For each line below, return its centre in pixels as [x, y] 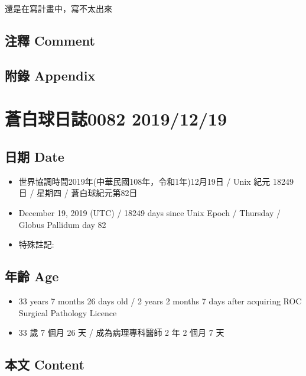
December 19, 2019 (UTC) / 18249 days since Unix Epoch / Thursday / [150, 212]
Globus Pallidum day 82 [62, 224]
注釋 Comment [50, 40]
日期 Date [35, 156]
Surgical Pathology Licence [68, 312]
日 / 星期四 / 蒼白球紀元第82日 [78, 193]
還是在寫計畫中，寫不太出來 [58, 8]
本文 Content [45, 364]
